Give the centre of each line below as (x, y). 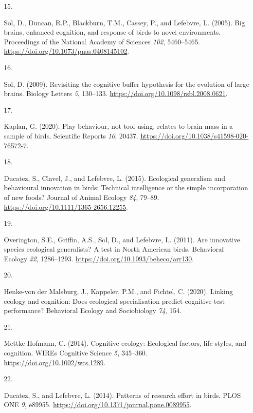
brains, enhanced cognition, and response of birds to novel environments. (112, 32)
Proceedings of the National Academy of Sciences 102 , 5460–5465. (102, 41)
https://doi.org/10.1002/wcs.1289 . (55, 362)
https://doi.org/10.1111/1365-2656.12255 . (66, 206)
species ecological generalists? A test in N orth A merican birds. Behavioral (114, 249)
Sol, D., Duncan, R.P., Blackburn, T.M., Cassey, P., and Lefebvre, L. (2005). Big (125, 22)
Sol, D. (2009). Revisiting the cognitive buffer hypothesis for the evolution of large (126, 84)
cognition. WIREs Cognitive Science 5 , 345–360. (76, 353)
